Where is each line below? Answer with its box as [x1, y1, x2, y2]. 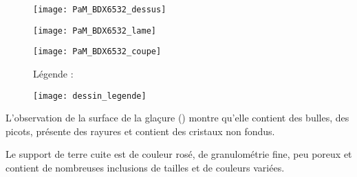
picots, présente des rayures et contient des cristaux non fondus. [6, 123, 275, 138]
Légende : [33, 66, 74, 80]
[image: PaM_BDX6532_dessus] [33, 5, 166, 14]
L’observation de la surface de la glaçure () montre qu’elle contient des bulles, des [6, 110, 349, 125]
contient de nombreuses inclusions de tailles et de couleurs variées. [6, 161, 285, 174]
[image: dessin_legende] [33, 91, 147, 101]
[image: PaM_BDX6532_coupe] [33, 47, 162, 57]
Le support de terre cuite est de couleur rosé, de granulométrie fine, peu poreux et [6, 147, 352, 161]
